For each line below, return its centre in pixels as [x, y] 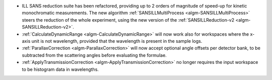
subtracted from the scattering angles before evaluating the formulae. [94, 55]
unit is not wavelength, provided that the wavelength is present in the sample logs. [117, 41]
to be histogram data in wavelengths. [60, 69]
